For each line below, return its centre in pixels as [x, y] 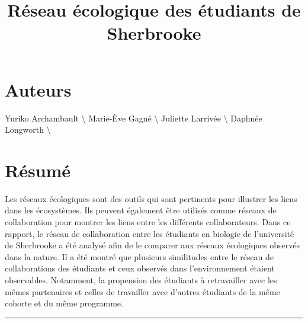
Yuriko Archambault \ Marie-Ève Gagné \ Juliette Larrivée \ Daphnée [134, 118]
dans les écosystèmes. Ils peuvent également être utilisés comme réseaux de [141, 210]
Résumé [38, 170]
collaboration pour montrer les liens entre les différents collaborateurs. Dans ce [148, 222]
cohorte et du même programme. [64, 303]
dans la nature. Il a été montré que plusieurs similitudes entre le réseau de [139, 256]
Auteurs [38, 89]
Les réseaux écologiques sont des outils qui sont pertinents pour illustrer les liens [151, 198]
